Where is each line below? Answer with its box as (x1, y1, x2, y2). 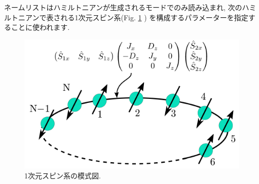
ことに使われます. (11, 22, 70, 32)
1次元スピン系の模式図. (24, 170, 101, 180)
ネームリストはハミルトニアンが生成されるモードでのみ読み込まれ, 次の (4, 2, 242, 12)
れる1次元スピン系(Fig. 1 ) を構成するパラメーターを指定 (60, 12, 248, 22)
